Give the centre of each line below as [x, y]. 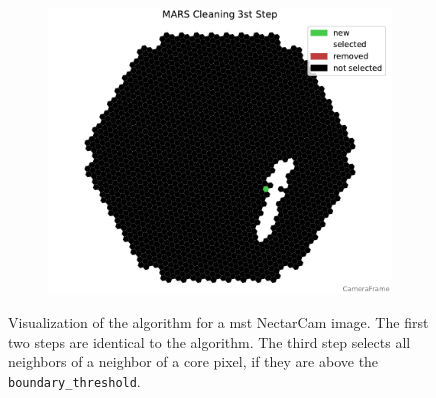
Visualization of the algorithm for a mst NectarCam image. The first [218, 322]
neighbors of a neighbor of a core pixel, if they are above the [193, 361]
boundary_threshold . [74, 381]
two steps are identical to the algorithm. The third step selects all [209, 341]
